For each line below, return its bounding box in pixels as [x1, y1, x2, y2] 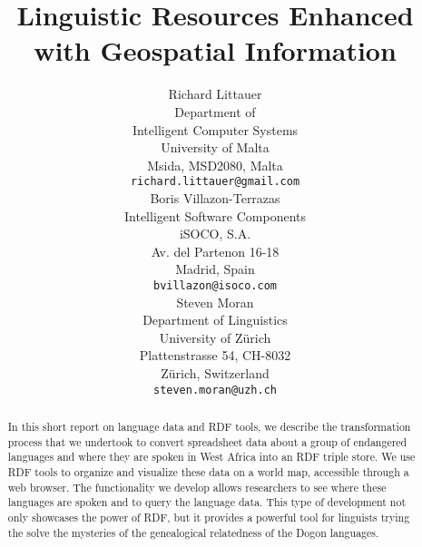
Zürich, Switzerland [161, 363, 270, 382]
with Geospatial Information [34, 32, 397, 69]
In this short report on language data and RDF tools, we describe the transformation [7, 418, 411, 434]
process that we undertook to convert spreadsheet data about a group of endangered [7, 434, 407, 449]
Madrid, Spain [175, 259, 255, 278]
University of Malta [161, 138, 270, 157]
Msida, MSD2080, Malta [147, 155, 283, 174]
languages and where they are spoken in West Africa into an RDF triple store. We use [7, 449, 416, 464]
